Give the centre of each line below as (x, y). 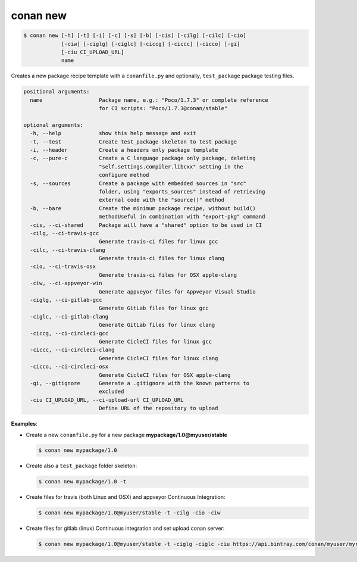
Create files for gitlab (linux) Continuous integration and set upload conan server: (125, 528)
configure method (124, 175)
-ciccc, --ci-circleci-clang (73, 350)
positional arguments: (57, 92)
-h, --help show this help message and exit (113, 133)
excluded (111, 392)
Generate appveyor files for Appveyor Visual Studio (177, 291)
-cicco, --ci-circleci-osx (69, 367)
